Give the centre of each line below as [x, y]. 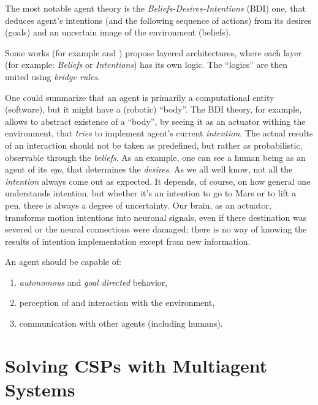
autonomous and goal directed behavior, [93, 282]
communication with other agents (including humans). [121, 323]
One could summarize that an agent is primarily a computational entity [140, 97]
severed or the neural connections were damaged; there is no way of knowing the [156, 229]
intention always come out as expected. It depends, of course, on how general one [158, 181]
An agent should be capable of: [63, 262]
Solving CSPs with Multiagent [136, 365]
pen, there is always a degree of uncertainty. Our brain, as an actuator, [138, 205]
